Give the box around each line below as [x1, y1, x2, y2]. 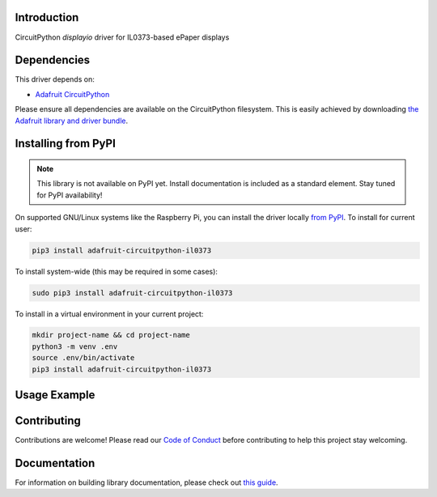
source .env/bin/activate [32, 353, 135, 363]
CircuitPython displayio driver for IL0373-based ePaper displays [15, 32, 230, 42]
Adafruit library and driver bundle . [15, 116, 129, 125]
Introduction [15, 11, 79, 24]
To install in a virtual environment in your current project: [15, 308, 204, 319]
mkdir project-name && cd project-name [32, 330, 190, 340]
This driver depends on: [15, 74, 95, 84]
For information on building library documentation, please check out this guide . [15, 478, 278, 487]
